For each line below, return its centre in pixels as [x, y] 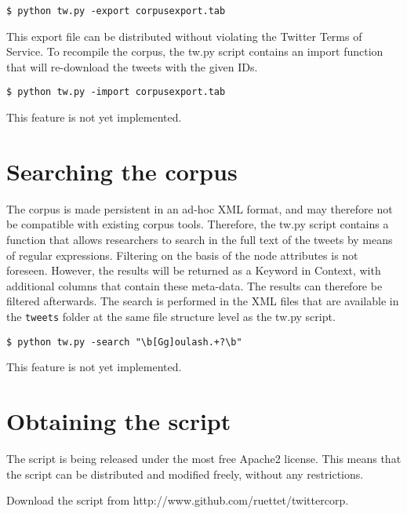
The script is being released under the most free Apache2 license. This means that [204, 458]
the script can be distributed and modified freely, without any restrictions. [185, 474]
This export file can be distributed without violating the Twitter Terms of [184, 36]
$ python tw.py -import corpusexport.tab [116, 92]
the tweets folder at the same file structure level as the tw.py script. [171, 316]
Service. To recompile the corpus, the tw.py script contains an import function [195, 51]
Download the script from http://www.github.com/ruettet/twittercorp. [178, 500]
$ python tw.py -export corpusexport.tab [116, 11]
